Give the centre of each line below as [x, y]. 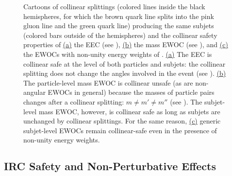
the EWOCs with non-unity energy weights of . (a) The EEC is [118, 54]
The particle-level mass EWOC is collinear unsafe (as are [108, 82]
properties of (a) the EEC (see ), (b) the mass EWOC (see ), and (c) [126, 44]
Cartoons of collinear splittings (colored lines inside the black [114, 6]
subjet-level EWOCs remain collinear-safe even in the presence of [120, 130]
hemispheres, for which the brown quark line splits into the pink [119, 16]
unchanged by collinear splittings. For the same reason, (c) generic [122, 121]
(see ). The [186, 101]
